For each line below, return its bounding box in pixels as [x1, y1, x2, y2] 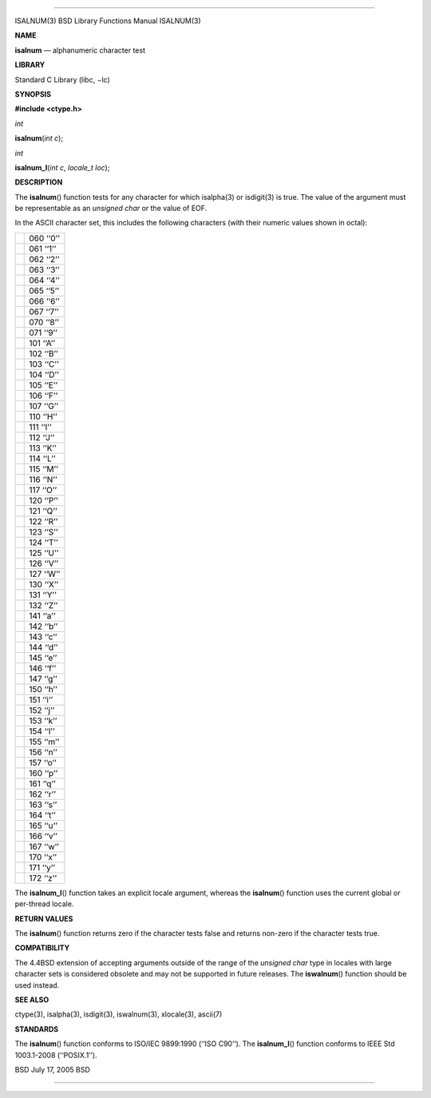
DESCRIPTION [14, 177, 63, 187]
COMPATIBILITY [14, 943, 70, 953]
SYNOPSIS [14, 89, 52, 99]
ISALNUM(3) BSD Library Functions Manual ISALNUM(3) [14, 16, 201, 26]
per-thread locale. [14, 899, 74, 909]
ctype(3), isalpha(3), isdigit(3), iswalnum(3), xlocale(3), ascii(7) [14, 1009, 223, 1019]
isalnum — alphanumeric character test [14, 45, 145, 55]
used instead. [14, 980, 60, 990]
